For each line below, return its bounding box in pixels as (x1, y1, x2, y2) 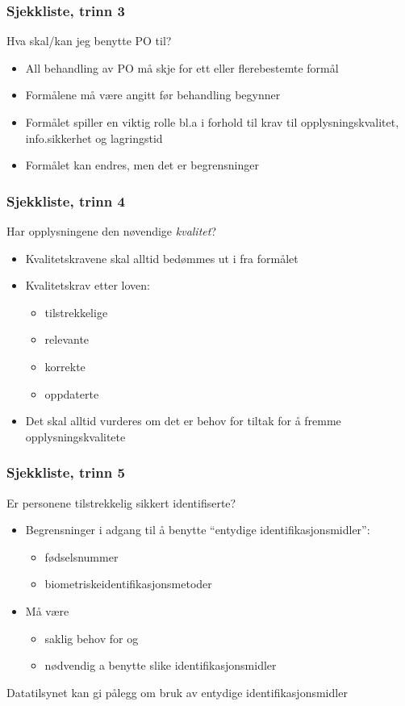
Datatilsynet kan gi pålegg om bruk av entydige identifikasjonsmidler (6, 683, 348, 700)
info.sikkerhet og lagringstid (25, 129, 163, 146)
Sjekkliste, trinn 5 (6, 462, 125, 483)
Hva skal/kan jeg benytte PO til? (6, 32, 172, 49)
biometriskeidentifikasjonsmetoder (44, 575, 212, 592)
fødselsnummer (44, 548, 119, 565)
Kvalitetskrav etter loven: (25, 277, 150, 294)
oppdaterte (44, 385, 99, 402)
